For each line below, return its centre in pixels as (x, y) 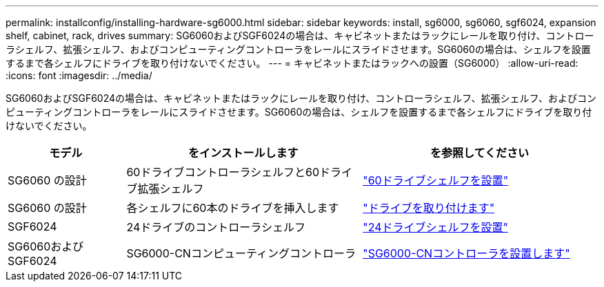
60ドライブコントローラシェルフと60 (223, 172)
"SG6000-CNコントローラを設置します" (466, 253)
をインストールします (243, 153)
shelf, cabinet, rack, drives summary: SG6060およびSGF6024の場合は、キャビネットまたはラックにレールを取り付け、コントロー (300, 35)
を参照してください (480, 153)
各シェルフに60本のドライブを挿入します (233, 208)
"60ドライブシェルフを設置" (436, 180)
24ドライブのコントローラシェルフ (216, 227)
